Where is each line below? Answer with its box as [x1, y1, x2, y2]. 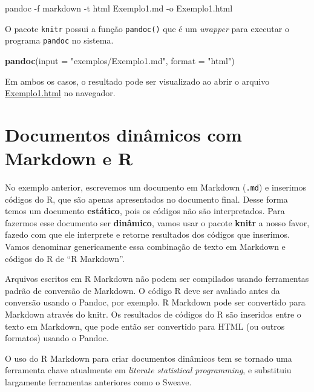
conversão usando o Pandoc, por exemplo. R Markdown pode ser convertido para [5, 296, 306, 309]
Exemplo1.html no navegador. [5, 87, 116, 99]
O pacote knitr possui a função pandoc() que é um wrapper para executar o [5, 22, 289, 34]
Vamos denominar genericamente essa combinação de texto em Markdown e [5, 240, 286, 253]
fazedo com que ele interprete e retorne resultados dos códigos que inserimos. [5, 228, 290, 241]
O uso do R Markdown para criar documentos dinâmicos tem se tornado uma [5, 351, 292, 364]
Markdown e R [5, 146, 133, 171]
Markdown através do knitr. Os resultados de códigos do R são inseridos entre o [5, 308, 301, 320]
